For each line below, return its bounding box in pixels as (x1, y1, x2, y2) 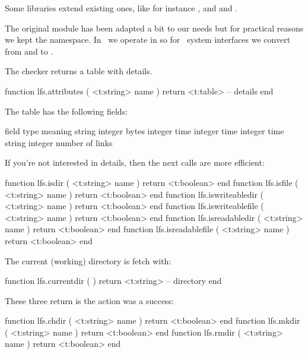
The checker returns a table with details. (5, 65, 153, 77)
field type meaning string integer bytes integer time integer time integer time (5, 125, 284, 137)
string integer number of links (5, 136, 113, 148)
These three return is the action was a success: (5, 294, 174, 306)
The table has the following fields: (5, 105, 128, 117)
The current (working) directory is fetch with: (5, 254, 172, 267)
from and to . (5, 45, 53, 57)
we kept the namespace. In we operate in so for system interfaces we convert (5, 33, 291, 46)
